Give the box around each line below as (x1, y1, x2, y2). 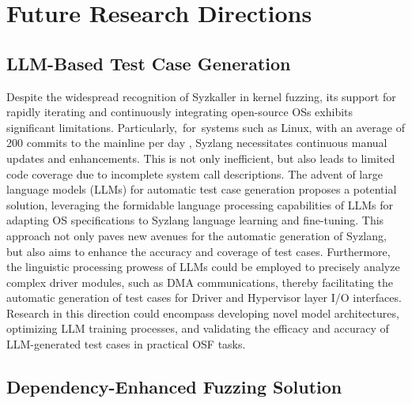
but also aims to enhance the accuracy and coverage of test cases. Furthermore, (6, 243, 391, 259)
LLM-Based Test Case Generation (6, 51, 291, 75)
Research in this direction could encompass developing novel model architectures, (6, 304, 399, 321)
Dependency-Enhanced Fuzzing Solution (6, 375, 342, 399)
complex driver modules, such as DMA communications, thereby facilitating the (6, 273, 394, 290)
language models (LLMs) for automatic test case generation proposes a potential (6, 181, 397, 198)
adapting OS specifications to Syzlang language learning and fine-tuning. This (6, 212, 384, 228)
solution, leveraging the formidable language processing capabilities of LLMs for (6, 196, 394, 213)
